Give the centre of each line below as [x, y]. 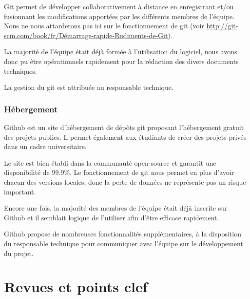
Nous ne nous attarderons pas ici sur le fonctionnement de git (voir [104, 26]
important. [20, 191]
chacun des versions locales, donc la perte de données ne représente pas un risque [125, 182]
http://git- [222, 26]
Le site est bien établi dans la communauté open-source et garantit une [110, 162]
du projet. [19, 253]
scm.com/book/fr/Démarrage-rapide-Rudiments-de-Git [86, 35]
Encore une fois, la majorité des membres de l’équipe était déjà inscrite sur [116, 208]
